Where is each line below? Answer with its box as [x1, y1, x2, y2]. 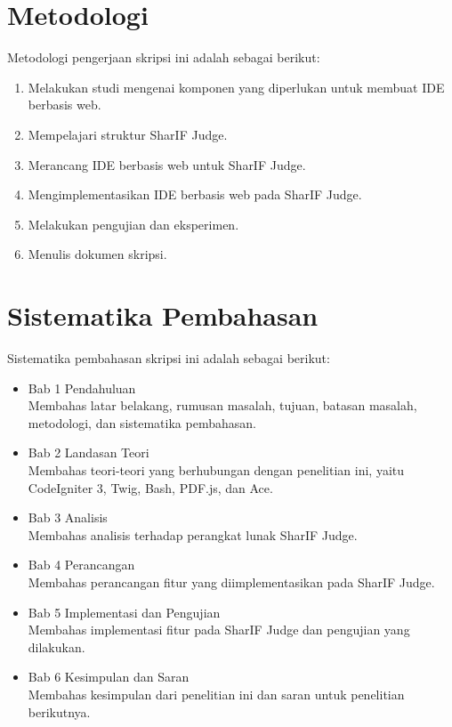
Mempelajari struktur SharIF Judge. [28, 125, 228, 143]
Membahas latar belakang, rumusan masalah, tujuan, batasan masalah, [28, 396, 417, 415]
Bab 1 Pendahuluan [28, 378, 136, 397]
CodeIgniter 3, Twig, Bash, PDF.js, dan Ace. [28, 478, 273, 497]
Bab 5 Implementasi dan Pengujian [28, 602, 221, 621]
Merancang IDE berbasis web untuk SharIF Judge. [28, 155, 306, 174]
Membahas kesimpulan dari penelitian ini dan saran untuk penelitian [28, 684, 405, 703]
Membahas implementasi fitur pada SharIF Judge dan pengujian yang [28, 620, 410, 639]
